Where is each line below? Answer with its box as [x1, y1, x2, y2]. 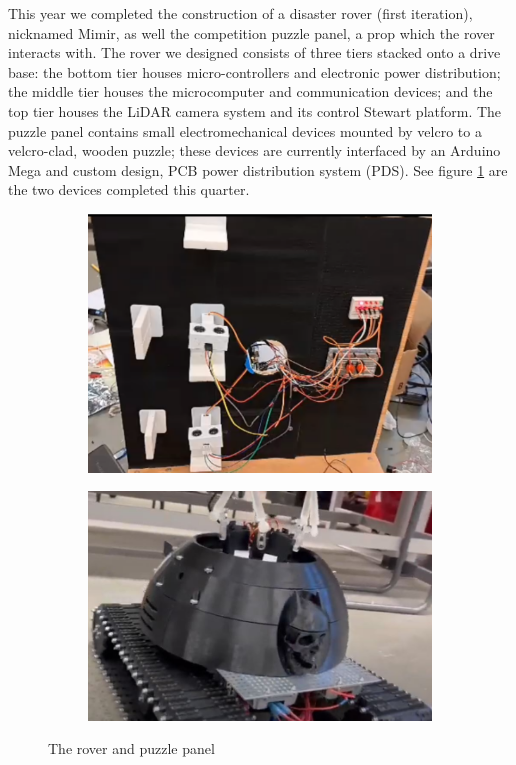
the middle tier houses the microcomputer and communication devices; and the [8, 81, 493, 102]
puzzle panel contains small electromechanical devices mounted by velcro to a [8, 120, 482, 141]
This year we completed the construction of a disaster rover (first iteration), [8, 3, 473, 23]
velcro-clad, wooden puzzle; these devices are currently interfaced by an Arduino [8, 140, 501, 161]
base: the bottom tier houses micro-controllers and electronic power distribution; [8, 61, 501, 82]
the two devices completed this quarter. [8, 179, 250, 200]
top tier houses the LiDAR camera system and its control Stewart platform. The [8, 100, 502, 121]
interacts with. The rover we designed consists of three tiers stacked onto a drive [8, 42, 501, 63]
